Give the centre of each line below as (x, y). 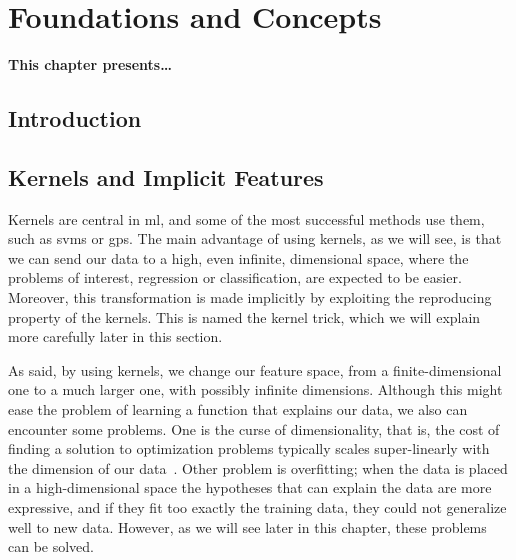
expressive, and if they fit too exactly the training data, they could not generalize (257, 507)
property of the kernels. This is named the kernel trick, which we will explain (244, 316)
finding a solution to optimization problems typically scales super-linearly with (249, 448)
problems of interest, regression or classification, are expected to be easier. (235, 277)
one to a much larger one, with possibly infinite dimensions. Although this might (255, 389)
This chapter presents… (90, 64)
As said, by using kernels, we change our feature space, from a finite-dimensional (255, 369)
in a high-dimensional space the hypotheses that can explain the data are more (250, 487)
